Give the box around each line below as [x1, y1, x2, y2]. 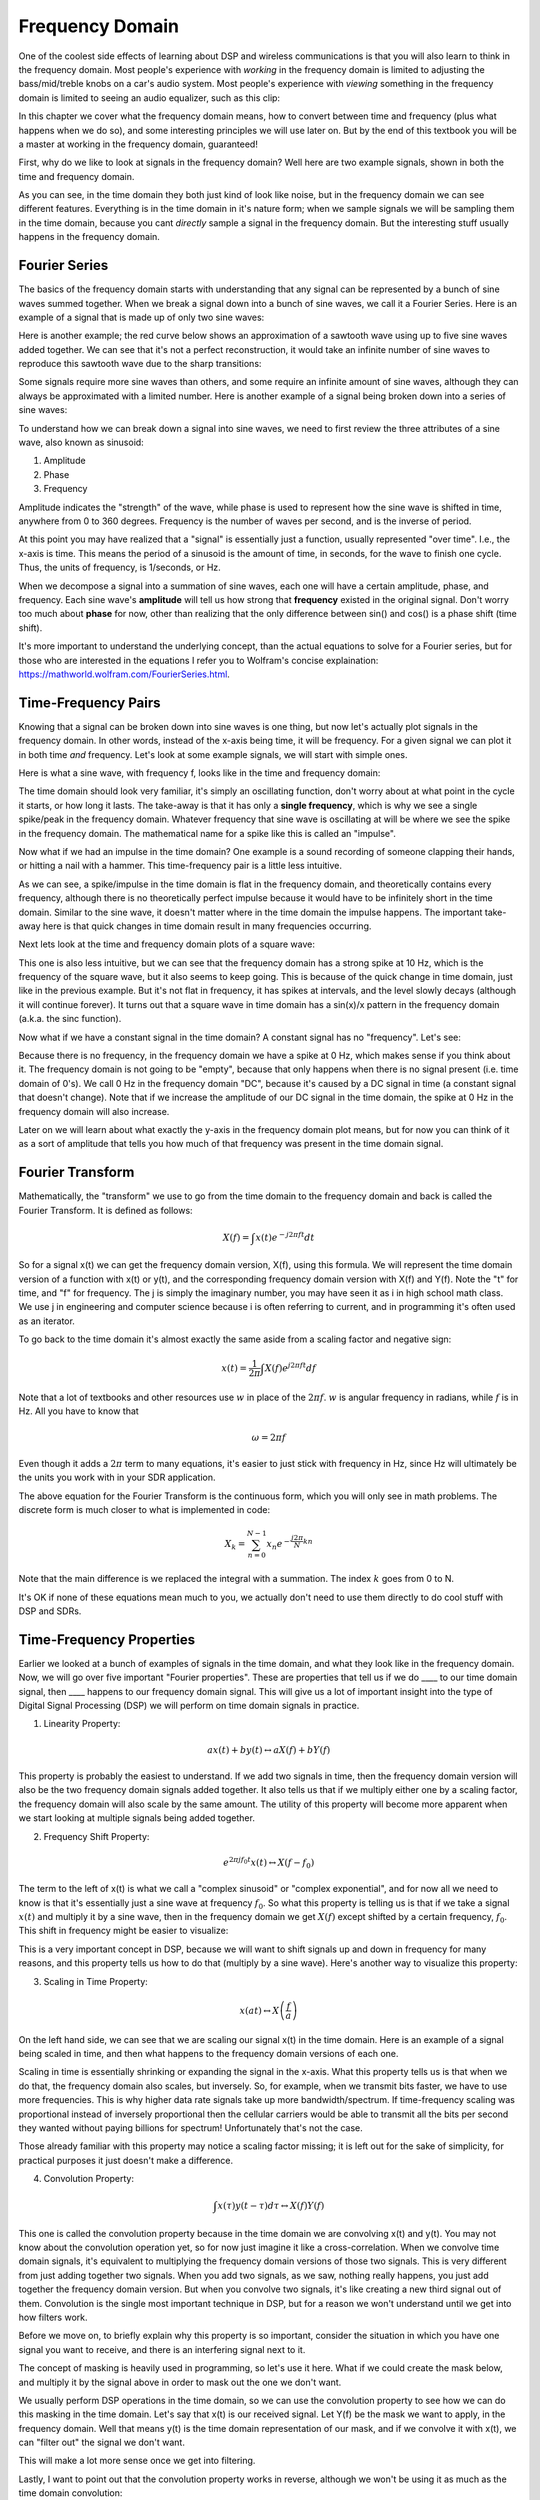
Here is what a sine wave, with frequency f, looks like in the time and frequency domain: [18, 766, 381, 779]
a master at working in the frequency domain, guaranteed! [18, 138, 259, 150]
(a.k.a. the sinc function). [18, 1013, 122, 1025]
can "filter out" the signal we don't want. [18, 2436, 185, 2449]
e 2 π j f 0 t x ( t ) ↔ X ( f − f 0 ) [223, 1855, 315, 1870]
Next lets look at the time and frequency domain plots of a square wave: [18, 938, 315, 950]
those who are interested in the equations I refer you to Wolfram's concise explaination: [18, 654, 379, 666]
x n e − [266, 1536, 290, 1552]
